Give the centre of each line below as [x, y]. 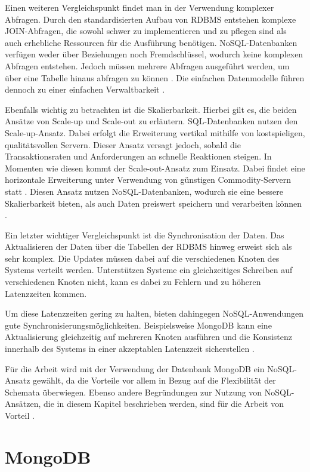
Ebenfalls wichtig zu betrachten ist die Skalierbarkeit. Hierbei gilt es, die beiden [151, 109]
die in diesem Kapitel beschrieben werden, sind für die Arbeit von [164, 404]
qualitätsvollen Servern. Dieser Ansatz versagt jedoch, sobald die [123, 144]
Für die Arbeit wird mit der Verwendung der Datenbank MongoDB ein [135, 368]
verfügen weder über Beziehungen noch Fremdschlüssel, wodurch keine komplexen [154, 54]
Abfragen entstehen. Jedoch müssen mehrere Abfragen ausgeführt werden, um [147, 65]
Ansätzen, [23, 404]
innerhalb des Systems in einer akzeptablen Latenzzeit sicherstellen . [130, 349]
